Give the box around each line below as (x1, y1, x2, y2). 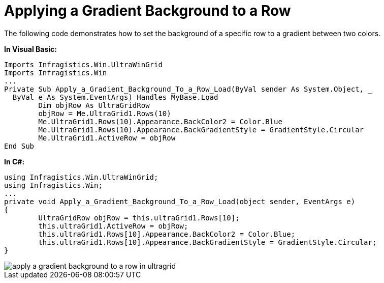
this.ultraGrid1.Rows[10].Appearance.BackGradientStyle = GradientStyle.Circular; (38, 238, 377, 246)
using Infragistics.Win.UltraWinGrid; (4, 173, 158, 181)
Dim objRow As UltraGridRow (38, 101, 150, 109)
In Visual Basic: (4, 44, 57, 53)
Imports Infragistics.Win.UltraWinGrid (4, 60, 163, 69)
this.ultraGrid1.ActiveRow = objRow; (38, 221, 188, 230)
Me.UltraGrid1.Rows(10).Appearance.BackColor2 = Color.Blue (38, 117, 282, 126)
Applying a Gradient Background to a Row (4, 2, 291, 19)
